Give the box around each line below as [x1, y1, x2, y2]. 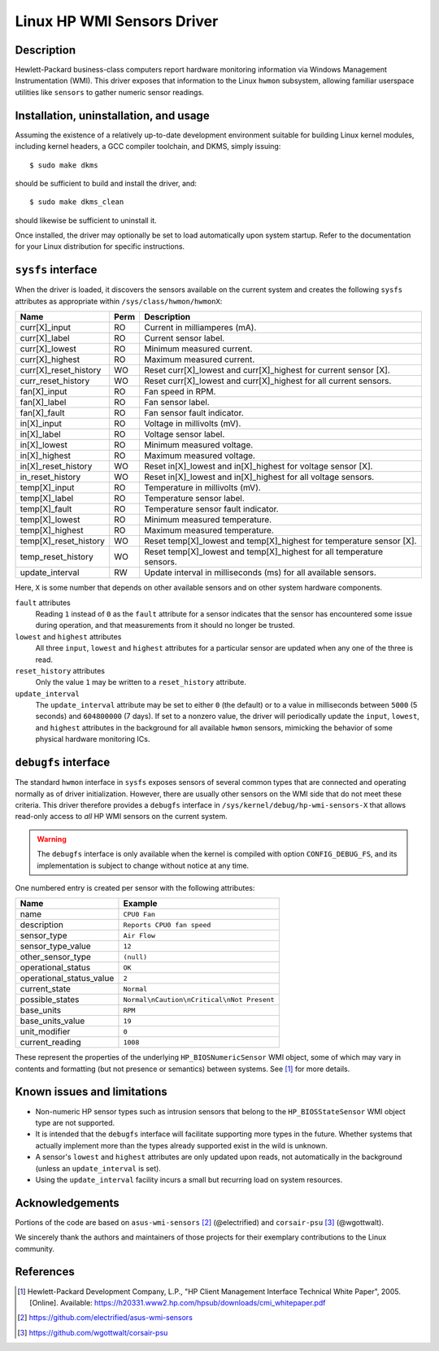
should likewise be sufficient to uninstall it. [15, 216, 158, 225]
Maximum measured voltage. [143, 450, 256, 461]
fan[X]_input [20, 386, 68, 398]
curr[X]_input [20, 322, 71, 333]
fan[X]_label [20, 397, 67, 408]
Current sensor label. [143, 333, 225, 344]
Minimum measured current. [143, 343, 253, 355]
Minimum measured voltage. [143, 439, 254, 451]
